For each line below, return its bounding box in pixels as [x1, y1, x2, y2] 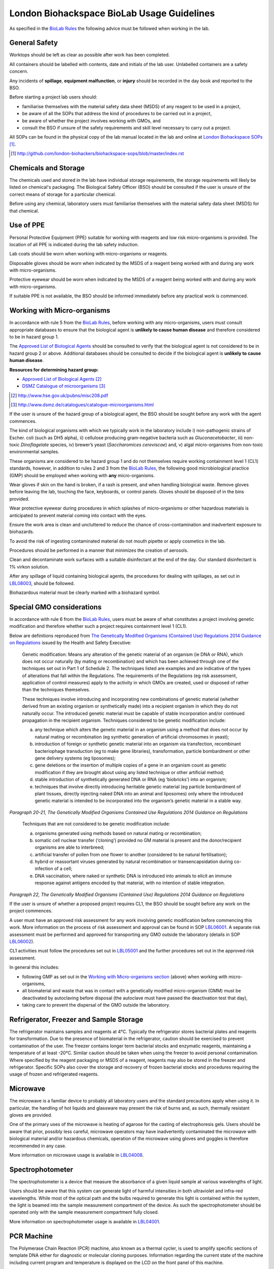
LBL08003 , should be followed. [9, 580, 75, 586]
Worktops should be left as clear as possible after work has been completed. [9, 52, 170, 58]
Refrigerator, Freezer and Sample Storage [9, 1015, 144, 1024]
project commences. [9, 908, 53, 914]
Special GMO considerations [9, 603, 101, 611]
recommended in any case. [9, 1143, 66, 1149]
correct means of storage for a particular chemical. [9, 191, 116, 197]
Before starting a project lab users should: [9, 94, 97, 100]
